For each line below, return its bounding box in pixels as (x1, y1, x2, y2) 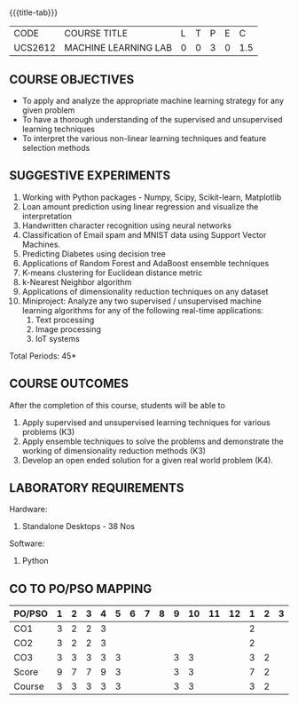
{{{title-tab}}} (9, 7, 59, 18)
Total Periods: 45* (9, 350, 77, 361)
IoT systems (35, 333, 80, 344)
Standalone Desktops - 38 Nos (21, 521, 136, 532)
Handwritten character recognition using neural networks (21, 220, 232, 231)
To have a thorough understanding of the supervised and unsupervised (21, 115, 283, 124)
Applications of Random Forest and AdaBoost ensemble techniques (21, 257, 270, 268)
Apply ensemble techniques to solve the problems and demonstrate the (21, 436, 284, 447)
